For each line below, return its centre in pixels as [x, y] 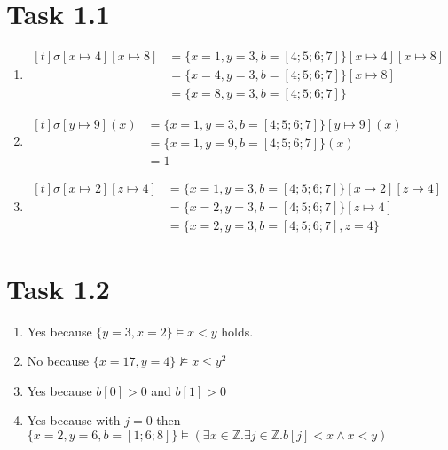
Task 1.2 [58, 288]
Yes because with [74, 420]
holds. [237, 331]
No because [58, 361]
